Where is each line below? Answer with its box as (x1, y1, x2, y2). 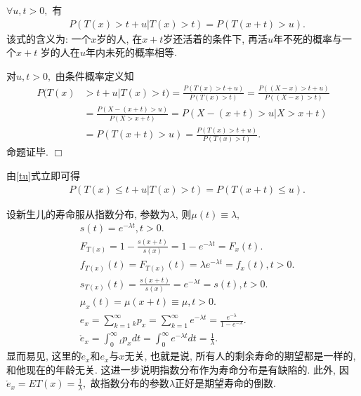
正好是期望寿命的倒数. (175, 376, 276, 390)
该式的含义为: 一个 (6, 31, 91, 46)
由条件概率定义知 (55, 68, 134, 83)
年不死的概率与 (273, 31, 342, 46)
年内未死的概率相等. (85, 45, 177, 60)
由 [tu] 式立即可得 (6, 168, 81, 182)
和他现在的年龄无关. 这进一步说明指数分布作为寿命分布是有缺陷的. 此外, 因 (6, 362, 349, 376)
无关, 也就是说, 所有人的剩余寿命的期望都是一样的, (124, 348, 356, 363)
